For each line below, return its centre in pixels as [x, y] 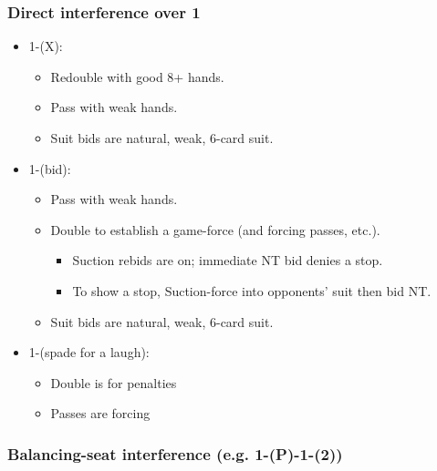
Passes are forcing [100, 413]
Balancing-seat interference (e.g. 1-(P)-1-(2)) [175, 453]
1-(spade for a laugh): [89, 352]
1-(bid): [50, 168]
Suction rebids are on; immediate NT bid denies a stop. [228, 260]
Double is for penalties [114, 382]
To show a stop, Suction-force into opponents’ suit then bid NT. [252, 290]
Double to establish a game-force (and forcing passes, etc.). [215, 229]
